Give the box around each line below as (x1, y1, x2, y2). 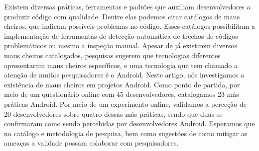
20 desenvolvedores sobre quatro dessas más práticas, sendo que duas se (4, 108, 223, 119)
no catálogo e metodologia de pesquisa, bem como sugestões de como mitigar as (4, 128, 248, 138)
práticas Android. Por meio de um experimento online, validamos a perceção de (4, 98, 247, 109)
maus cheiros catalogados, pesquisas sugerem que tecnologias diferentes (4, 50, 221, 60)
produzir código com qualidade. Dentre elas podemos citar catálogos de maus (4, 11, 240, 21)
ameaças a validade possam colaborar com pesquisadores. (4, 138, 179, 148)
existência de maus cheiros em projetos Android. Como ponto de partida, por (4, 79, 240, 89)
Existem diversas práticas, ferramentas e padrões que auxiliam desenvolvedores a (4, 1, 251, 11)
